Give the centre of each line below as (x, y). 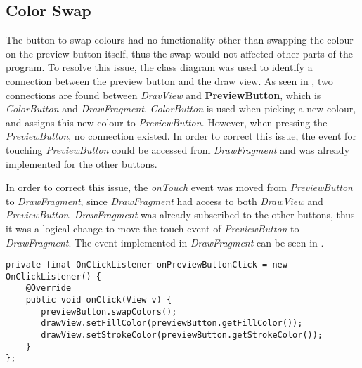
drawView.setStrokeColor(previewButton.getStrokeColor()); (182, 335)
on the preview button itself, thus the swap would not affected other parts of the (179, 53)
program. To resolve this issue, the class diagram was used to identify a (159, 67)
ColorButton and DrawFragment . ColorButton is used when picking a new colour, (181, 109)
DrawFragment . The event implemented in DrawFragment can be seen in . (165, 242)
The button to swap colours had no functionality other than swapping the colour (180, 40)
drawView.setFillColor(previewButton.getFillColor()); (172, 323)
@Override (49, 288)
